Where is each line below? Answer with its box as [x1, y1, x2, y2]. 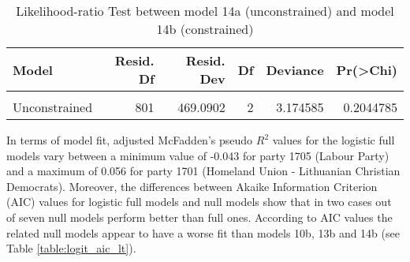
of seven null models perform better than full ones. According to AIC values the [6, 208, 393, 225]
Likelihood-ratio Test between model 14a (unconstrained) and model [16, 2, 394, 20]
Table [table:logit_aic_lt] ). [6, 240, 136, 256]
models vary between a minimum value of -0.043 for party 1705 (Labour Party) [6, 147, 389, 163]
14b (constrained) [156, 20, 254, 38]
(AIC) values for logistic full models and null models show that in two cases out [6, 193, 392, 210]
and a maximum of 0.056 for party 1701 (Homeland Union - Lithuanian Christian [6, 163, 401, 179]
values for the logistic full [272, 132, 395, 148]
